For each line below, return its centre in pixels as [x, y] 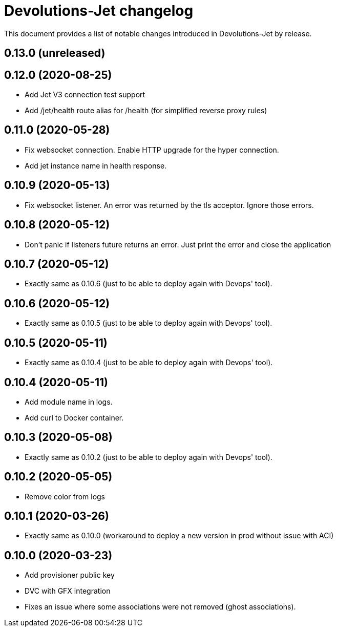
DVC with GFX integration [68, 591]
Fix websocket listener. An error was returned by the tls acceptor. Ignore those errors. [169, 205]
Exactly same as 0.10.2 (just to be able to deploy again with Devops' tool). [149, 457]
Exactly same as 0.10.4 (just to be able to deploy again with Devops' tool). [149, 363]
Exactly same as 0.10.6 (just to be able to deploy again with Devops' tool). [149, 284]
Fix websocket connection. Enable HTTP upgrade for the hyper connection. [152, 150]
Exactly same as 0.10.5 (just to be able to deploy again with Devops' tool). [149, 323]
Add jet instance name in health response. [96, 165]
